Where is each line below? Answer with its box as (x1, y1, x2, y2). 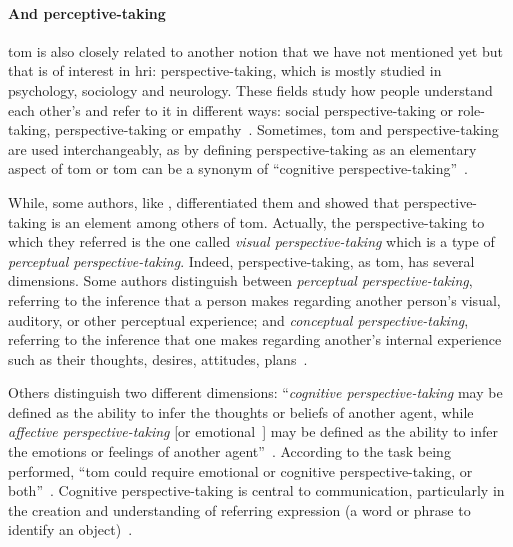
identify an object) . (8, 519, 133, 540)
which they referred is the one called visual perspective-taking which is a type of (8, 231, 495, 252)
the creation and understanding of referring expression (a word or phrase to (8, 499, 471, 520)
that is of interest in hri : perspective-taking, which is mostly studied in (8, 60, 442, 81)
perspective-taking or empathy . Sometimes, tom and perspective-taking (55, 119, 499, 140)
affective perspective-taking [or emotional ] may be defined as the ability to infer (8, 421, 498, 442)
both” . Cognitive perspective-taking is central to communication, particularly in (8, 480, 505, 501)
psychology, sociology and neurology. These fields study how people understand (8, 79, 493, 100)
